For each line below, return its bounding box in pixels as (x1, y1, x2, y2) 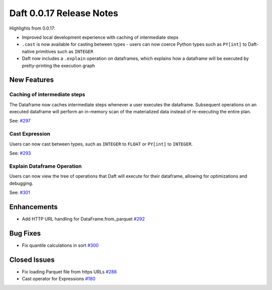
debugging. (9, 180, 34, 186)
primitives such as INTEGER (35, 48, 93, 54)
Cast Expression (9, 130, 50, 137)
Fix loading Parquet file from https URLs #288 (22, 268, 117, 274)
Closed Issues (9, 255, 55, 264)
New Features (9, 76, 54, 84)
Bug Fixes (9, 229, 41, 238)
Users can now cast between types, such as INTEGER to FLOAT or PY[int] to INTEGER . (9, 141, 193, 147)
